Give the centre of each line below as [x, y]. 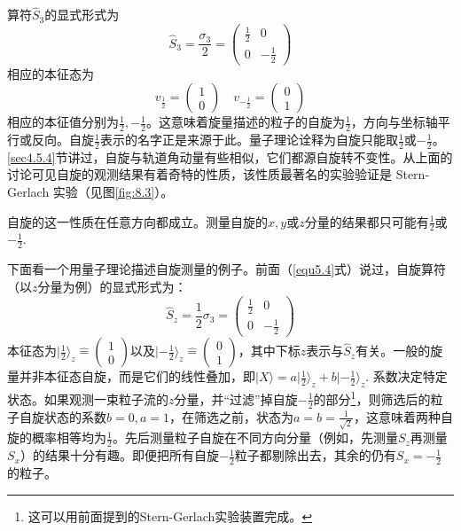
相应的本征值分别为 [63, 122]
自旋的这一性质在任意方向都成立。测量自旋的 [137, 221]
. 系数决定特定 [406, 376]
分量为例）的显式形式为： [112, 286]
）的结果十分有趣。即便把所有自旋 [119, 455]
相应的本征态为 [51, 73]
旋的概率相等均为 [57, 437]
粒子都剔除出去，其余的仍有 [315, 455]
